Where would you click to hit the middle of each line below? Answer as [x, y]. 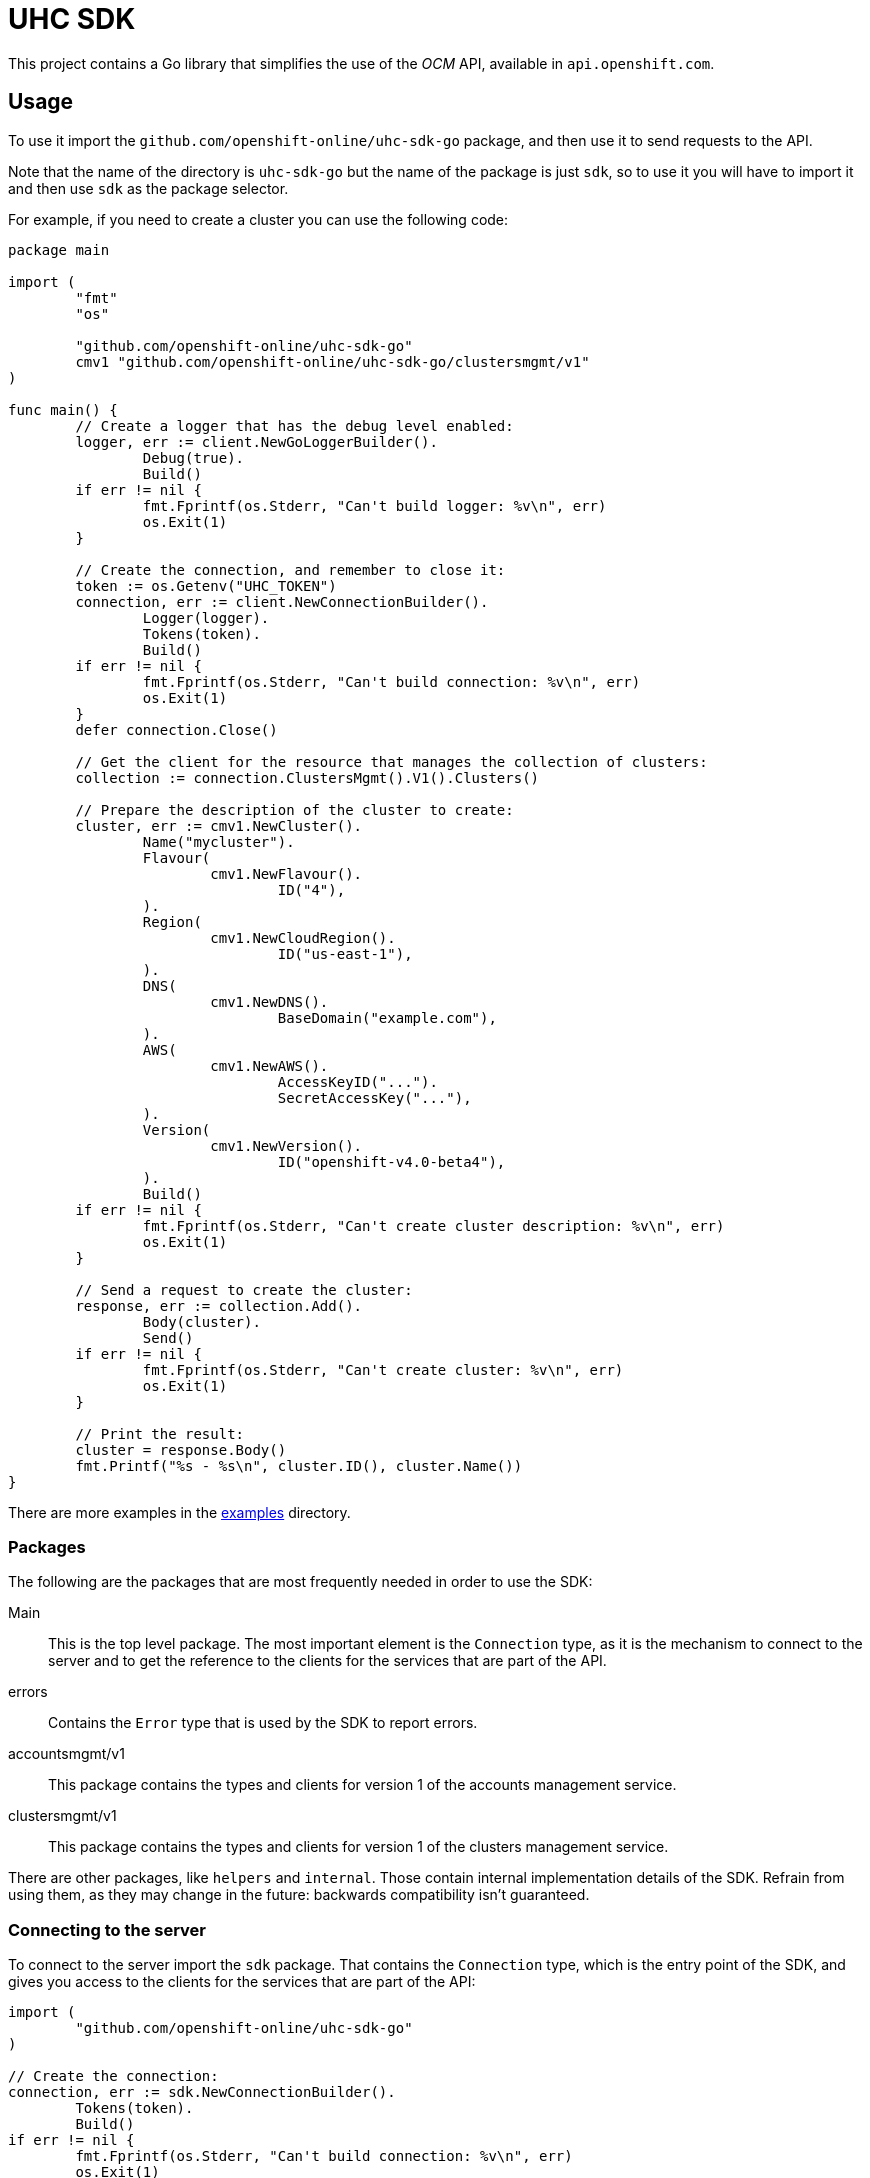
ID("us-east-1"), [345, 953]
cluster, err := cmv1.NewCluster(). [219, 825]
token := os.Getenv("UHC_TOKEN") [206, 585]
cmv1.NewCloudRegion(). [303, 937]
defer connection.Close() [176, 729]
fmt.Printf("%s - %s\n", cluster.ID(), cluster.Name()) [299, 1465]
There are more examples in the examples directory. [179, 1512]
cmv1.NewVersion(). [286, 1145]
